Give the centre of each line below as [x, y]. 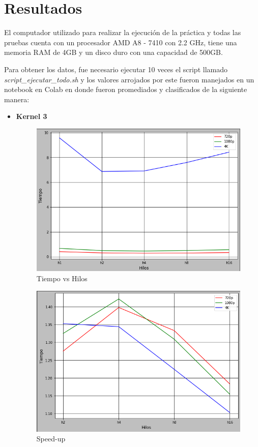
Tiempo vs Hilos [62, 278]
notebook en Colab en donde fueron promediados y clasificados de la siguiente [126, 89]
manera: [17, 99]
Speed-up [51, 439]
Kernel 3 [32, 116]
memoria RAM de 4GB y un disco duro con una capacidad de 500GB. [113, 52]
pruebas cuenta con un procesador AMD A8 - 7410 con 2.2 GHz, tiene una [121, 42]
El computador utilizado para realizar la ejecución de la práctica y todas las [123, 32]
